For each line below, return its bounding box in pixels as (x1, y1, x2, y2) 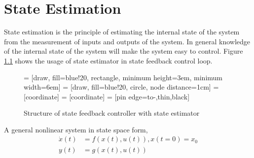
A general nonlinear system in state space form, (4, 124, 148, 134)
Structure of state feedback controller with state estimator (24, 108, 200, 118)
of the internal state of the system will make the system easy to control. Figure (4, 46, 243, 56)
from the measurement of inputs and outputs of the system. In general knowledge (4, 36, 251, 46)
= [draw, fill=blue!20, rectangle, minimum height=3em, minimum (24, 72, 222, 82)
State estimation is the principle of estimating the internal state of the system (4, 27, 240, 37)
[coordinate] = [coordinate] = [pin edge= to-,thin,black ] (24, 91, 190, 101)
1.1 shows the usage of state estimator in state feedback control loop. (4, 55, 213, 65)
